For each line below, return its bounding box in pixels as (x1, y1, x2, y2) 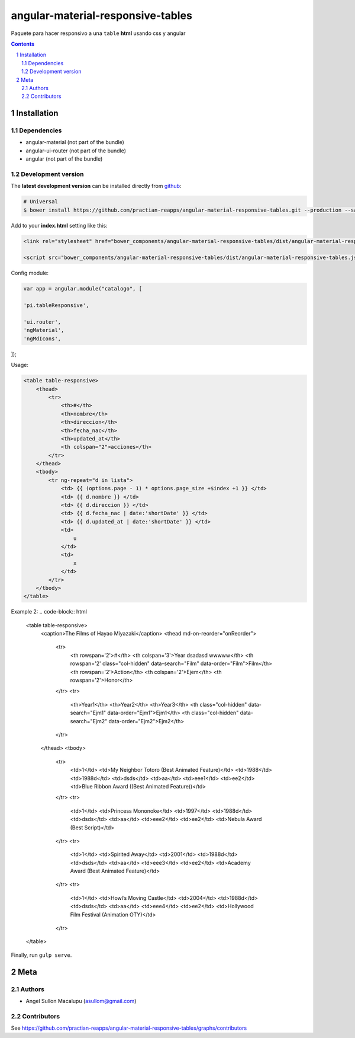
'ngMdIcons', (23, 335, 62, 342)
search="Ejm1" (70, 709, 106, 717)
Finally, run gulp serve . (11, 951, 72, 959)
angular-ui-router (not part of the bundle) (25, 147, 127, 154)
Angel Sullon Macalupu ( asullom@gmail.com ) (25, 997, 137, 1004)
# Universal (23, 199, 59, 205)
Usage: (11, 362, 29, 369)
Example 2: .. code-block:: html (11, 608, 87, 615)
